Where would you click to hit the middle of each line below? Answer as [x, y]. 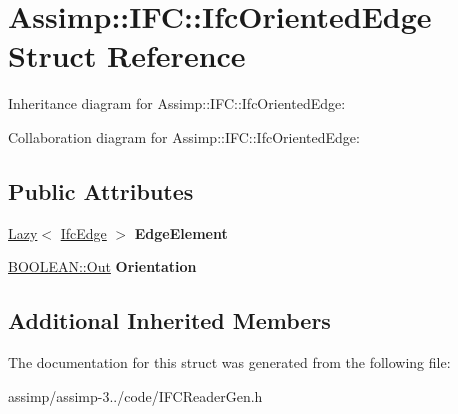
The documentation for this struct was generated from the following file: [229, 362]
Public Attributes [101, 190]
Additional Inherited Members [169, 320]
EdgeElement [181, 232]
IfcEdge [83, 232]
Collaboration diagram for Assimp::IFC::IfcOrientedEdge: [184, 136]
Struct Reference [127, 55]
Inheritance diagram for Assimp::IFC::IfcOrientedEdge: [177, 103]
